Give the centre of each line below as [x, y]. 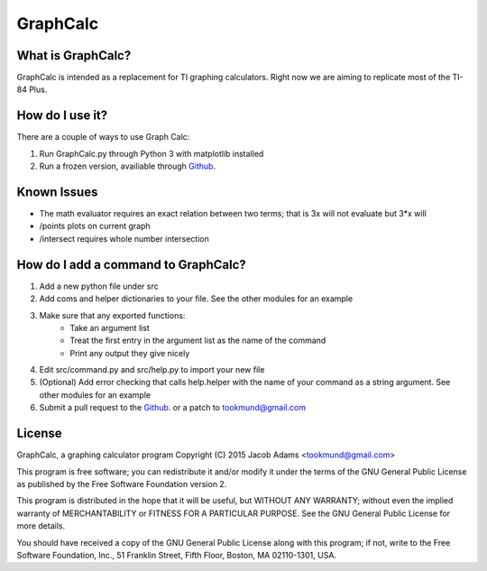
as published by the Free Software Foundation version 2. [122, 484]
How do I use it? [62, 116]
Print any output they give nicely [130, 353]
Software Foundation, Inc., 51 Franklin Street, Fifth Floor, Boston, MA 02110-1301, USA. [177, 555]
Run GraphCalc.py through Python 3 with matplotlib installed [152, 153]
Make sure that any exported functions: [112, 315]
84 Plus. [32, 89]
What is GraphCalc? [74, 55]
